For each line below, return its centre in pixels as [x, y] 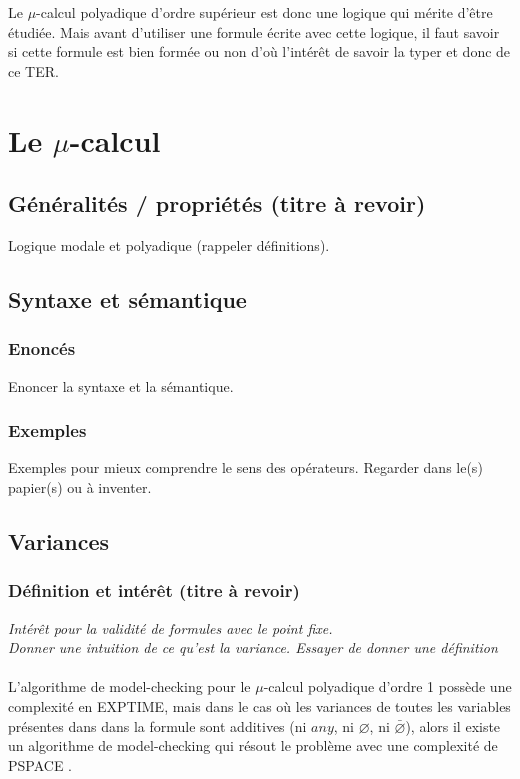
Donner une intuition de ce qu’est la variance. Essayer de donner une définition [253, 647]
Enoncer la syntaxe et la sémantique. [121, 385]
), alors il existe [453, 725]
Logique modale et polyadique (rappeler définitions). [169, 244]
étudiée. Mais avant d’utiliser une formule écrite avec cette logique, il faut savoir [254, 31]
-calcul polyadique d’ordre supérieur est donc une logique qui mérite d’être [264, 12]
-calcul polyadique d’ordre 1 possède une [387, 686]
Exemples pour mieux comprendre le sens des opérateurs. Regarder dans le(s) [245, 467]
